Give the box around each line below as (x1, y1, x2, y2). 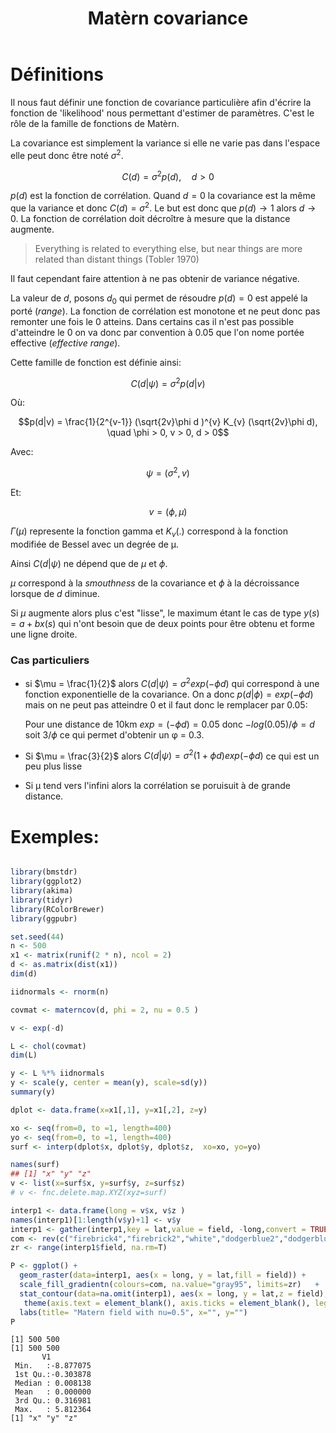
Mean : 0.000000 (14, 1387, 92, 1397)
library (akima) (10, 886, 74, 896)
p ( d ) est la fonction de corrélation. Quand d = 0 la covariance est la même (10, 190, 316, 202)
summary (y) (10, 1087, 56, 1097)
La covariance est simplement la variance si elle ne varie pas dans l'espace (10, 137, 321, 149)
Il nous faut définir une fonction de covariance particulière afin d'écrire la (10, 96, 312, 108)
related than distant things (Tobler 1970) (34, 253, 200, 265)
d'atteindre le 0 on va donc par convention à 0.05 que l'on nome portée (10, 326, 305, 338)
